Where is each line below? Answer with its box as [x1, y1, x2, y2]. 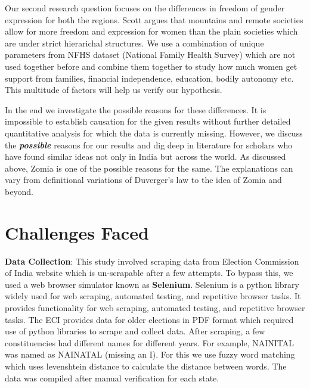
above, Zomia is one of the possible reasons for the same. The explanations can [5, 162, 293, 174]
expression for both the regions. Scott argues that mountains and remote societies [5, 13, 303, 26]
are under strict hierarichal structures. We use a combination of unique [5, 36, 264, 49]
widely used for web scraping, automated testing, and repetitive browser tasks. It [5, 290, 301, 302]
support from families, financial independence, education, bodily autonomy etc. [5, 72, 294, 84]
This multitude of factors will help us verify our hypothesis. [5, 83, 222, 96]
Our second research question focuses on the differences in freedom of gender [5, 2, 285, 14]
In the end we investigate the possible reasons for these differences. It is [5, 103, 266, 116]
